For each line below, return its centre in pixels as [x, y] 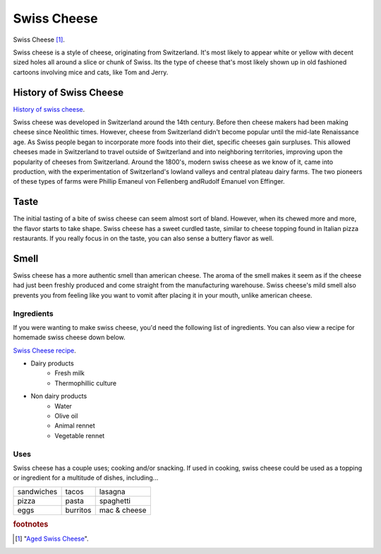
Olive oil [66, 416]
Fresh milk [69, 373]
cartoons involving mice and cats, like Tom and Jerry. [91, 72]
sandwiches [37, 491]
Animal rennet [75, 426]
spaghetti [115, 500]
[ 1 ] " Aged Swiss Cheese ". [52, 539]
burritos [78, 510]
